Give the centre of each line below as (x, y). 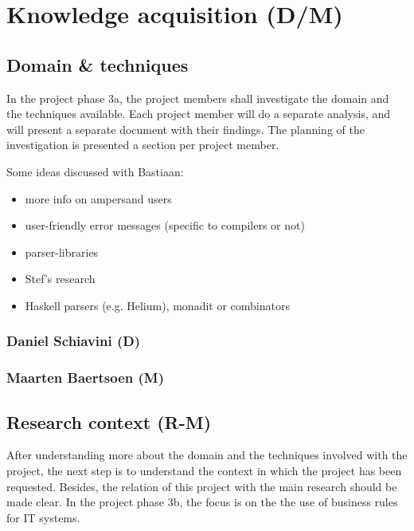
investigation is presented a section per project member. (143, 145)
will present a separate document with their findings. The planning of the (186, 129)
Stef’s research (60, 279)
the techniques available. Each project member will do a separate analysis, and (199, 114)
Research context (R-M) (109, 421)
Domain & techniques (98, 64)
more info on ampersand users (98, 198)
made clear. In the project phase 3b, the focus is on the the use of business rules (202, 502)
